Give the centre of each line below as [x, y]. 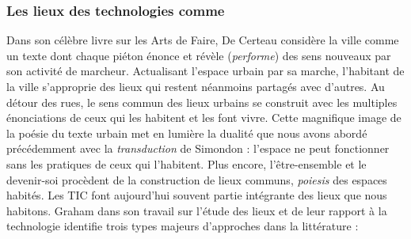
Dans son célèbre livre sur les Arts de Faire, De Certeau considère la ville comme [203, 40]
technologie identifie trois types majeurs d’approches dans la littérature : [183, 226]
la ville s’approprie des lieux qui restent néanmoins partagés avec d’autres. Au [196, 86]
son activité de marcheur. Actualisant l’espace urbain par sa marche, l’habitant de [205, 71]
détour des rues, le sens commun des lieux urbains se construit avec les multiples [202, 102]
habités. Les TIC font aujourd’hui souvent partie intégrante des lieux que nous [197, 195]
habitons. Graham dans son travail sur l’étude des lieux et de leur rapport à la [197, 210]
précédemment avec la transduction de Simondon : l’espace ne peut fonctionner [198, 148]
